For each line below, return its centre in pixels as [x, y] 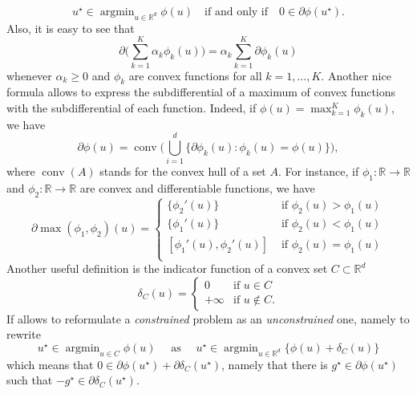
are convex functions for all [195, 75]
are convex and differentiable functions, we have [197, 188]
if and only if [237, 12]
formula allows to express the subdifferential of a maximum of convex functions [201, 92]
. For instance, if [318, 171]
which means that [50, 364]
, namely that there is [275, 364]
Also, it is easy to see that [71, 28]
